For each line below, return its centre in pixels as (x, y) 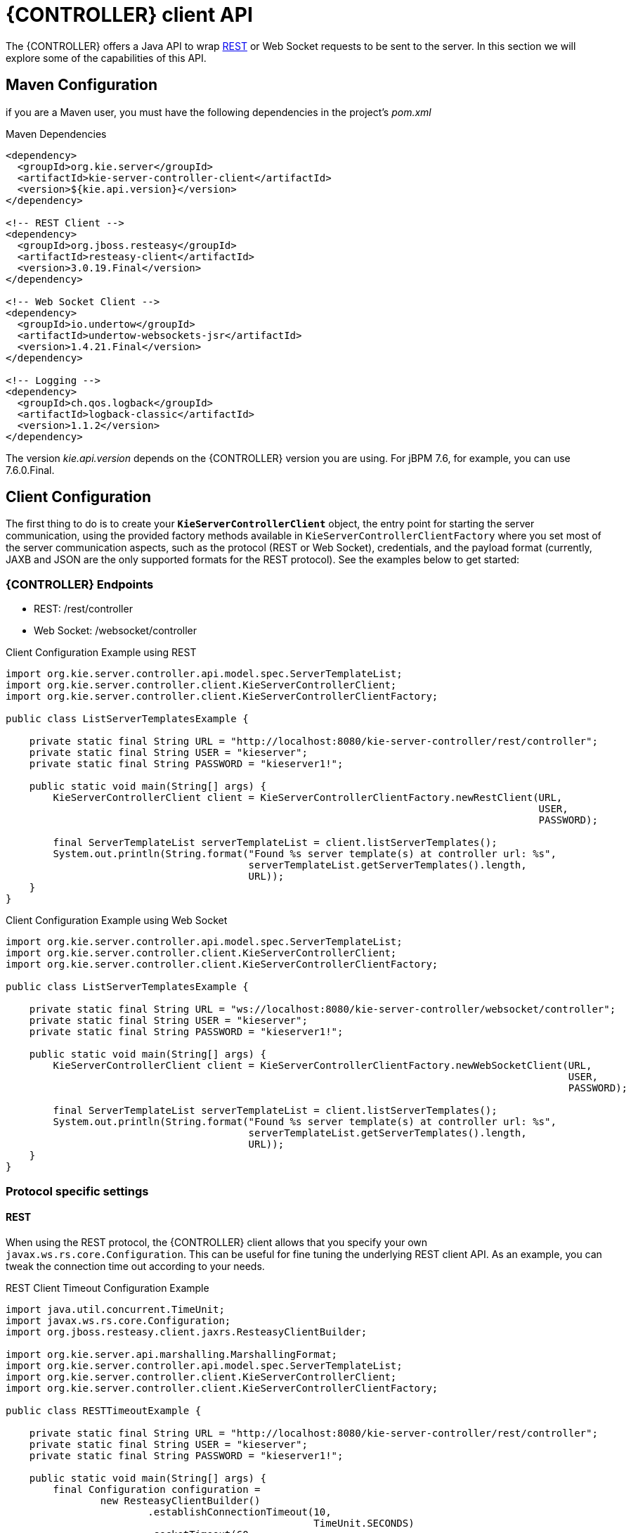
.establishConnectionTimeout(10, (240, 1512)
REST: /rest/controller (83, 609)
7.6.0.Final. (30, 470)
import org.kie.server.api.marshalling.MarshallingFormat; (172, 1354)
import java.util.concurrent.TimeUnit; (115, 1309)
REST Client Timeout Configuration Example (108, 1288)
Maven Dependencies (56, 134)
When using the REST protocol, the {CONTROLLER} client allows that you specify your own (217, 1242)
